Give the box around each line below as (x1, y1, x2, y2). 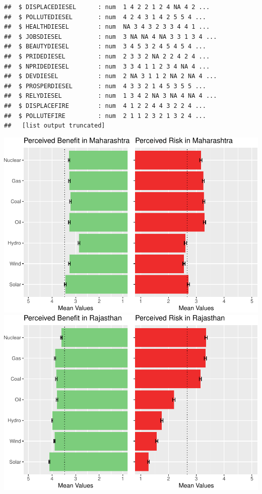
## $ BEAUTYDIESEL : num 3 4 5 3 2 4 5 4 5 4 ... (4, 43, 206, 50)
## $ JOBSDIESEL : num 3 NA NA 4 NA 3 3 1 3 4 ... (4, 33, 217, 40)
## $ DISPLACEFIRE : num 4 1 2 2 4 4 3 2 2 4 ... (4, 102, 206, 109)
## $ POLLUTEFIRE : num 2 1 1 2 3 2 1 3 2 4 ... (4, 112, 206, 119)
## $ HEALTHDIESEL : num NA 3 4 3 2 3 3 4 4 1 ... (4, 23, 210, 31)
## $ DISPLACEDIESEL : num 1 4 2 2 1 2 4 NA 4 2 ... (4, 4, 210, 11)
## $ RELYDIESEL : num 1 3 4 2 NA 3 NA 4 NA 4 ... (4, 92, 217, 100)
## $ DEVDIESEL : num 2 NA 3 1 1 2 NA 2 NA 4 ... (4, 73, 217, 80)
